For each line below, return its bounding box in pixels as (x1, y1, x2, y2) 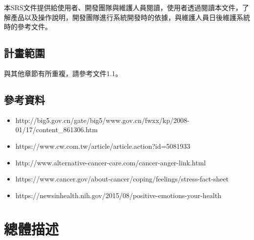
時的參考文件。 (4, 21, 52, 32)
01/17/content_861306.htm (15, 124, 98, 135)
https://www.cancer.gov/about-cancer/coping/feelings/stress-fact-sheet (15, 174, 229, 184)
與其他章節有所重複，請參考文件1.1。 (4, 68, 122, 78)
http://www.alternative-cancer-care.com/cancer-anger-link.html (15, 157, 206, 167)
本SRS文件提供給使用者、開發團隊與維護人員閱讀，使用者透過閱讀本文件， (4, 2, 242, 12)
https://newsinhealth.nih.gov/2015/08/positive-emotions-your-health (15, 190, 221, 200)
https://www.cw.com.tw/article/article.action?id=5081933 (15, 140, 190, 151)
